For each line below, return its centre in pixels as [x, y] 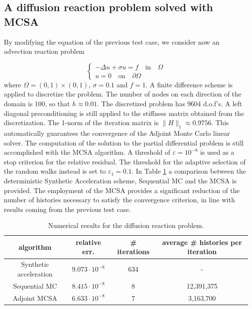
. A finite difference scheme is [189, 84]
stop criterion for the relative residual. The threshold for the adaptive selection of [125, 161]
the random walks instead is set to [55, 171]
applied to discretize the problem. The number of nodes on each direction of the [123, 94]
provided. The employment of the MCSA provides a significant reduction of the [122, 190]
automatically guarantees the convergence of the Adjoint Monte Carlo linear [117, 133]
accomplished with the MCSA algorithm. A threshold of [87, 152]
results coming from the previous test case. [67, 209]
